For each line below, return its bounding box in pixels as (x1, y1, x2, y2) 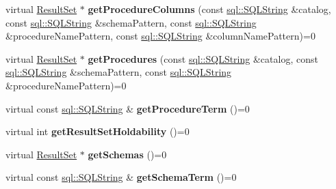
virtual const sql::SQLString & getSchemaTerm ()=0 (5, 170, 237, 184)
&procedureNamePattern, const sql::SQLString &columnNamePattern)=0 (5, 29, 315, 43)
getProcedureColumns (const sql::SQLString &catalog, (88, 2, 331, 16)
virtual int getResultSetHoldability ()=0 (5, 124, 190, 139)
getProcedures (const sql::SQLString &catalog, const (88, 51, 318, 66)
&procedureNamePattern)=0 (5, 78, 127, 92)
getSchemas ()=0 (88, 147, 167, 161)
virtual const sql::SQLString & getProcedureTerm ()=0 (5, 101, 250, 115)
